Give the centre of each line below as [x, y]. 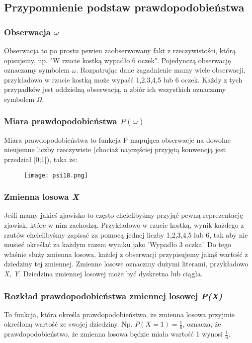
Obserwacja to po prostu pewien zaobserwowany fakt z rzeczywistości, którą [120, 50]
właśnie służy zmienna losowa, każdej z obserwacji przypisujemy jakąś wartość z [126, 254]
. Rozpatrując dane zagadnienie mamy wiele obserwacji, [161, 70]
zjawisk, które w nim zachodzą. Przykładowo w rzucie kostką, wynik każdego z [124, 225]
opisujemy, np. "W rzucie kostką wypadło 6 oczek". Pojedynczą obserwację [118, 60]
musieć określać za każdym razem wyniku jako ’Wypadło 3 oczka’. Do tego [118, 244]
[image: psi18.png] [56, 175]
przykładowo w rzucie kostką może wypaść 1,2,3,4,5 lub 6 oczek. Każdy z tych [123, 79]
